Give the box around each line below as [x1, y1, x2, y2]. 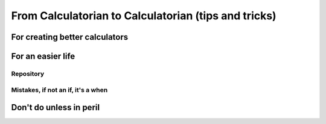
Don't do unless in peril [11, 102, 100, 113]
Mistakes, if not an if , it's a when [11, 85, 108, 94]
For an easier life [11, 51, 75, 61]
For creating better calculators [11, 32, 129, 42]
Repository [11, 69, 45, 78]
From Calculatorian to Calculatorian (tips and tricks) [11, 9, 277, 22]
